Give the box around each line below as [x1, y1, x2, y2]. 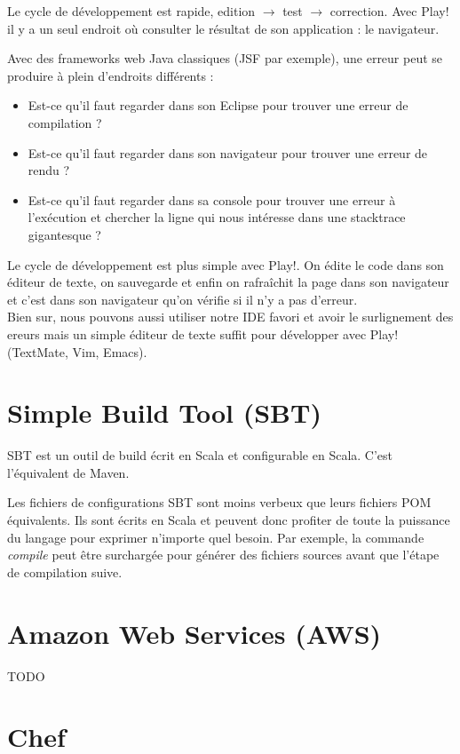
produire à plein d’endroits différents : [7, 66, 214, 84]
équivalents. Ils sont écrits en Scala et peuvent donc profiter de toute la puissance [7, 511, 450, 528]
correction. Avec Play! [329, 2, 449, 20]
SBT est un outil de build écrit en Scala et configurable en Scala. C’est [7, 446, 393, 464]
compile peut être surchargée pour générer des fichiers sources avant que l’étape [7, 545, 440, 564]
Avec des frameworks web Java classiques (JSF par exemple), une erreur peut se [7, 49, 443, 67]
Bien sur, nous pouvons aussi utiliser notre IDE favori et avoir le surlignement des [7, 307, 454, 326]
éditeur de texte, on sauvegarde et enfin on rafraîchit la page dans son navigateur [7, 273, 449, 291]
